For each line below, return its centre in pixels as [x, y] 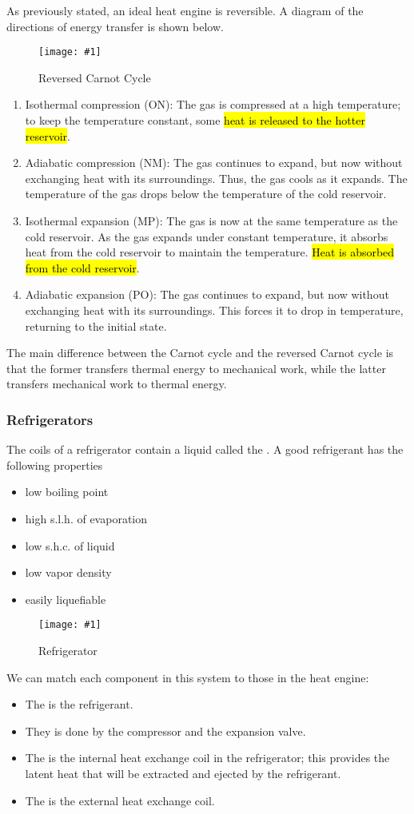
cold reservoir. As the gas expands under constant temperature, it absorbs [207, 236]
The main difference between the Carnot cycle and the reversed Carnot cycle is [200, 353]
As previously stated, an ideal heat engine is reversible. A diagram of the [185, 10]
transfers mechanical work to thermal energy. [117, 384]
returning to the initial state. [96, 326]
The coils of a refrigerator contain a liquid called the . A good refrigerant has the [205, 449]
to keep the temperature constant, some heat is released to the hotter [195, 120]
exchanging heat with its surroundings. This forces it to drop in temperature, [214, 310]
